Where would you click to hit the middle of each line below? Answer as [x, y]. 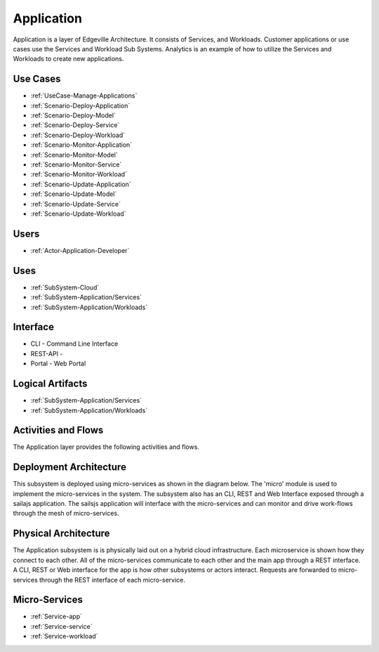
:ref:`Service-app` [56, 617]
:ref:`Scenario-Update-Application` [81, 184]
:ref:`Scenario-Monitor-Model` [74, 155]
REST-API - [47, 353]
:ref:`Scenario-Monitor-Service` [76, 164]
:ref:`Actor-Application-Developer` [80, 250]
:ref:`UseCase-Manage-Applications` [84, 96]
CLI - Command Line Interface [74, 344]
